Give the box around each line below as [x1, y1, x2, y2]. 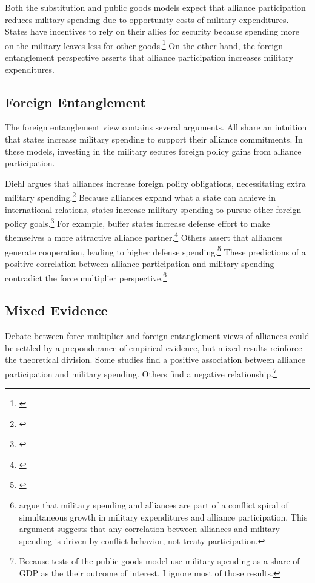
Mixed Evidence [5, 301, 108, 320]
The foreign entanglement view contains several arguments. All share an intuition [5, 121, 307, 133]
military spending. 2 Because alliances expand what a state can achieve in [5, 189, 276, 204]
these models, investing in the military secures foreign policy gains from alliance [5, 144, 302, 157]
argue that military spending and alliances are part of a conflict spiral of [19, 499, 288, 511]
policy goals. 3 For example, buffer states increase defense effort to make [5, 215, 270, 229]
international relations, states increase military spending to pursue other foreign [5, 203, 302, 215]
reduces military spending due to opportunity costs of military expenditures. [5, 13, 289, 25]
